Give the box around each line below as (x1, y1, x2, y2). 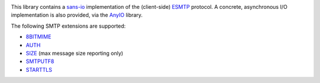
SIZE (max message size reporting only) (25, 49, 124, 57)
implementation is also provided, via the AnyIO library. (11, 12, 143, 19)
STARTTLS (25, 66, 53, 73)
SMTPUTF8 (25, 58, 55, 65)
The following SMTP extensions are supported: (11, 22, 126, 29)
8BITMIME (25, 33, 52, 41)
